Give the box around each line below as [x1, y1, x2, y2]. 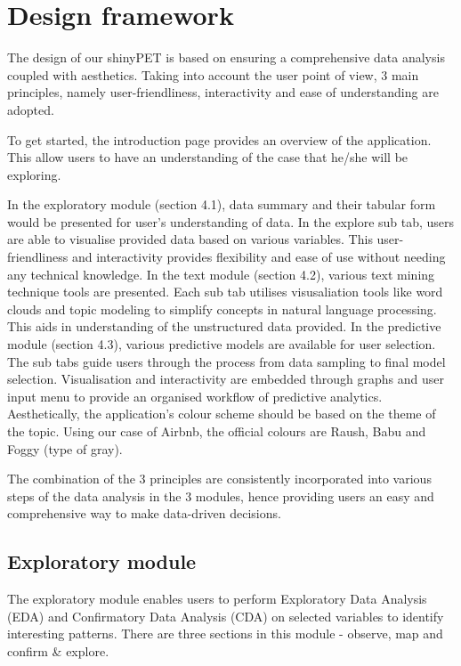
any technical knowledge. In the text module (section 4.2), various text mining [7, 264, 435, 283]
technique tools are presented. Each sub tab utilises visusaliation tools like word [7, 282, 443, 301]
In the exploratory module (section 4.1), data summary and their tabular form [7, 195, 436, 214]
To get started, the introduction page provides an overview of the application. [7, 130, 432, 149]
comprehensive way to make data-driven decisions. [7, 504, 281, 523]
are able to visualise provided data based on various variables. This [7, 230, 373, 248]
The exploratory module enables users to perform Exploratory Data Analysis [7, 589, 427, 608]
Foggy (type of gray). [7, 439, 123, 458]
